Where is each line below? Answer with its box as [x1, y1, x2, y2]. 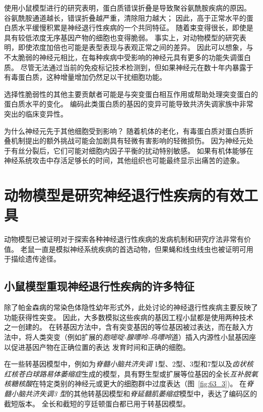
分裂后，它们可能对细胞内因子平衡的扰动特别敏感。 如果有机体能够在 [25, 145, 253, 156]
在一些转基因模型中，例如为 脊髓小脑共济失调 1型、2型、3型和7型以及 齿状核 [4, 358, 253, 369]
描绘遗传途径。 [11, 253, 60, 264]
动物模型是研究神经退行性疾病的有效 [4, 185, 244, 205]
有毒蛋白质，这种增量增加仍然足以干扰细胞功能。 [4, 72, 166, 82]
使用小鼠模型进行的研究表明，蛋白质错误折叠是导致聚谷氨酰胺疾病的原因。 [4, 3, 251, 13]
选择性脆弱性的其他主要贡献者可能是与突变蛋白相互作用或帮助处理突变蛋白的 [4, 88, 258, 99]
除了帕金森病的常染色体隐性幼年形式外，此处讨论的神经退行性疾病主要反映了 [4, 302, 258, 313]
